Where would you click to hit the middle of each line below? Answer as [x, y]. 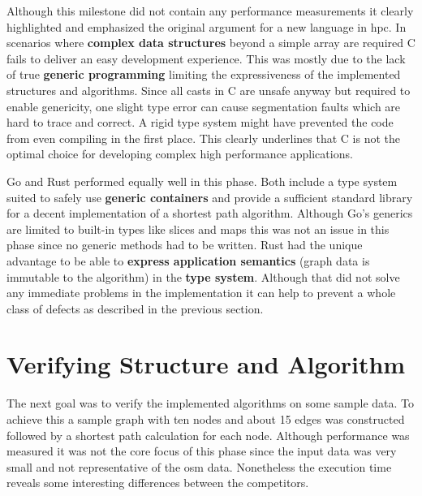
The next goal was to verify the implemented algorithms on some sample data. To [210, 403]
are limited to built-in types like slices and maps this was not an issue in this [198, 229]
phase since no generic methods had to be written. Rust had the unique [185, 245]
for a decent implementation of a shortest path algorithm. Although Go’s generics [210, 213]
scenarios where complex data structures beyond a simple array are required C [211, 43]
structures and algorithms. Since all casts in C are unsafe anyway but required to [209, 90]
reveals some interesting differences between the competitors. [158, 483]
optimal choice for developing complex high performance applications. [180, 154]
